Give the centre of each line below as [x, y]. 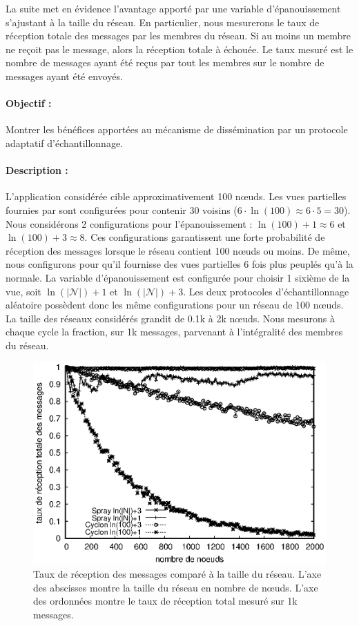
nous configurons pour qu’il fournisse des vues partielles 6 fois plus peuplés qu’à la [179, 264]
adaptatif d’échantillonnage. [64, 143]
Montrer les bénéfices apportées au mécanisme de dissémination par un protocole [177, 129]
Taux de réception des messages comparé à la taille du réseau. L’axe [177, 574]
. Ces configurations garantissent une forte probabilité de [205, 237]
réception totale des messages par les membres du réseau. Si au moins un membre [178, 36]
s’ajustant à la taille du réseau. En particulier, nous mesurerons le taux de [163, 22]
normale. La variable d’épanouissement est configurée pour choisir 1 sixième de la [178, 277]
